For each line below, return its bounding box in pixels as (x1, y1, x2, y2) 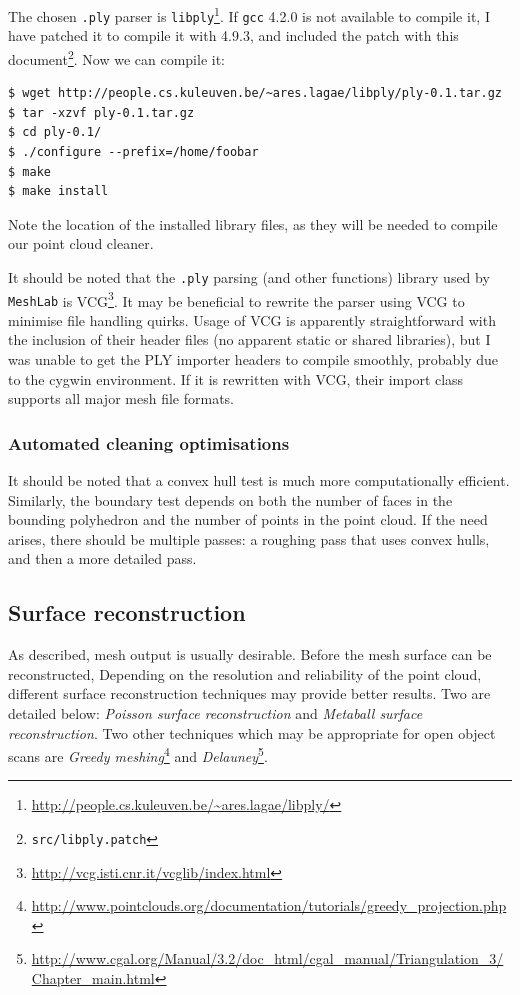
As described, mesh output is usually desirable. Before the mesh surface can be (8, 644, 492, 665)
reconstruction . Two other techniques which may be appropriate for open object (8, 722, 496, 743)
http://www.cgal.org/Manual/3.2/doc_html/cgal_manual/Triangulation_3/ (31, 948, 504, 969)
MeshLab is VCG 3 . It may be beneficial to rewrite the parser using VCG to (8, 287, 465, 311)
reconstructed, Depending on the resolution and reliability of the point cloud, (8, 663, 482, 684)
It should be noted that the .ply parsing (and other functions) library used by (8, 266, 490, 287)
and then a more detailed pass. (8, 548, 197, 569)
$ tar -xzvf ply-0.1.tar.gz (8, 105, 195, 120)
